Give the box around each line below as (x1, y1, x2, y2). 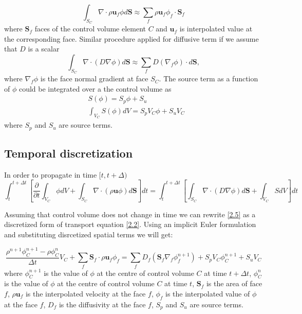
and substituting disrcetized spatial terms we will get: (4, 229, 173, 239)
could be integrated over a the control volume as (18, 83, 172, 94)
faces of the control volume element (34, 23, 146, 34)
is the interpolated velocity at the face (25, 288, 146, 299)
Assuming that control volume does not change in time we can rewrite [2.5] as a (4, 208, 256, 219)
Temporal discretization (4, 145, 133, 161)
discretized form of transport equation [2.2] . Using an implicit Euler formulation (4, 219, 256, 230)
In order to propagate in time (4, 169, 97, 180)
